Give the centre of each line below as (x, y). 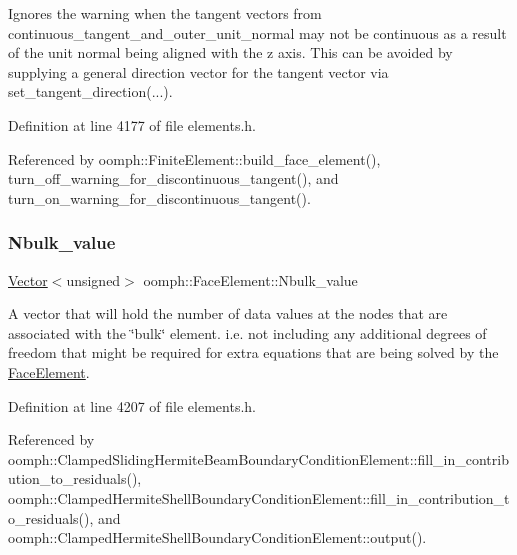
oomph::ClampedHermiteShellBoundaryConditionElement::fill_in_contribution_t (259, 497)
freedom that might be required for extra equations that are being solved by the (253, 352)
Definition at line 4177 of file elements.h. (132, 124)
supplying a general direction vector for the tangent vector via (198, 71)
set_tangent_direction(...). (90, 91)
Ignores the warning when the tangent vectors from (165, 13)
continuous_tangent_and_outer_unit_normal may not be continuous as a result (257, 32)
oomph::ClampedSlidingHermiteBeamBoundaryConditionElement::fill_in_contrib (258, 458)
